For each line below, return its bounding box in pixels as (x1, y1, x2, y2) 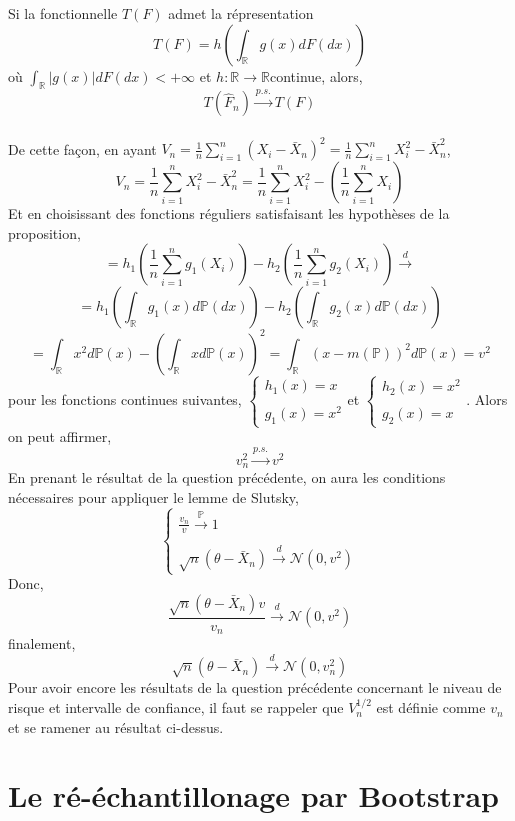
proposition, (8, 222, 81, 243)
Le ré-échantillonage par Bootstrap (8, 775, 499, 816)
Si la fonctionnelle (8, 3, 118, 23)
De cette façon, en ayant (8, 138, 157, 159)
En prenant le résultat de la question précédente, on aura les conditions (8, 467, 446, 488)
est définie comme (376, 697, 486, 718)
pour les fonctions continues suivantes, (8, 389, 242, 410)
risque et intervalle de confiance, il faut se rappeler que (8, 697, 344, 718)
